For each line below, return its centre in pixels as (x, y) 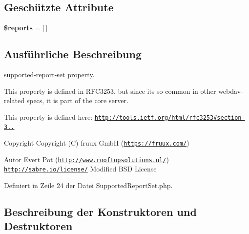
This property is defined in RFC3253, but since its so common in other (110, 91)
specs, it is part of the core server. (77, 100)
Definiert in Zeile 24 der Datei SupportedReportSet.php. (88, 185)
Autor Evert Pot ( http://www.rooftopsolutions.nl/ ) (86, 159)
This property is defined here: (48, 117)
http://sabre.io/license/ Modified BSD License (80, 169)
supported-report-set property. (49, 74)
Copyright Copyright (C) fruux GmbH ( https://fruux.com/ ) (97, 143)
